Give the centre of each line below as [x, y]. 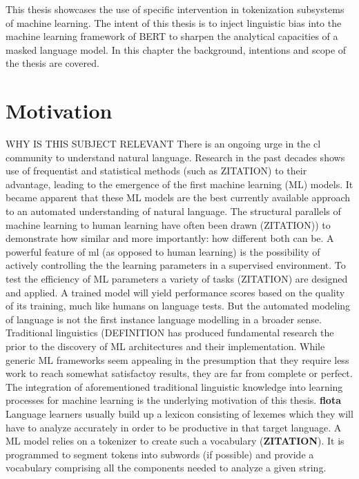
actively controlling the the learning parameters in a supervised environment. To [176, 265]
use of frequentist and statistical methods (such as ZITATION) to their [156, 171]
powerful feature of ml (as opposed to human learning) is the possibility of [163, 251]
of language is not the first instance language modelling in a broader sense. [164, 319]
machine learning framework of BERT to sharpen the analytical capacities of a [172, 36]
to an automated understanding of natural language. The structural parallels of [173, 211]
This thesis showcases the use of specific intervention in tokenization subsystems [175, 9]
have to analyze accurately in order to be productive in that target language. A [174, 427]
